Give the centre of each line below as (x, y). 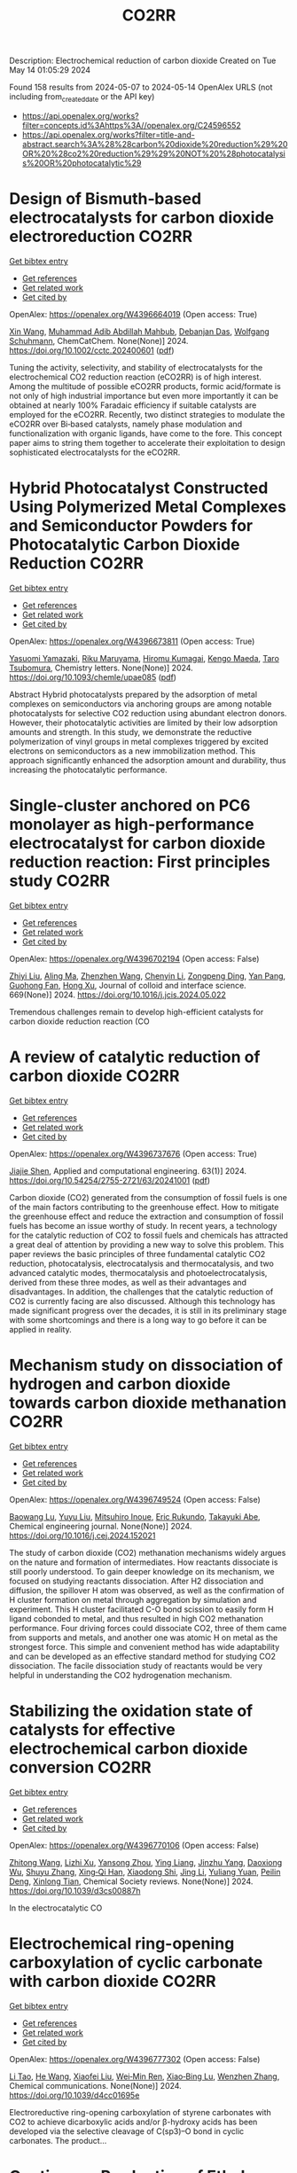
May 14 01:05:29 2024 (50, 70)
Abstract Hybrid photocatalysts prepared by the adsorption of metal (133, 694)
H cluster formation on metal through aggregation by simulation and (133, 1599)
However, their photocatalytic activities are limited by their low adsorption (144, 723)
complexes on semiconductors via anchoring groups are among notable (141, 703)
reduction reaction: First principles (140, 862)
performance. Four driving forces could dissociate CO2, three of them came (148, 1628)
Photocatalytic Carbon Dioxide (125, 545)
